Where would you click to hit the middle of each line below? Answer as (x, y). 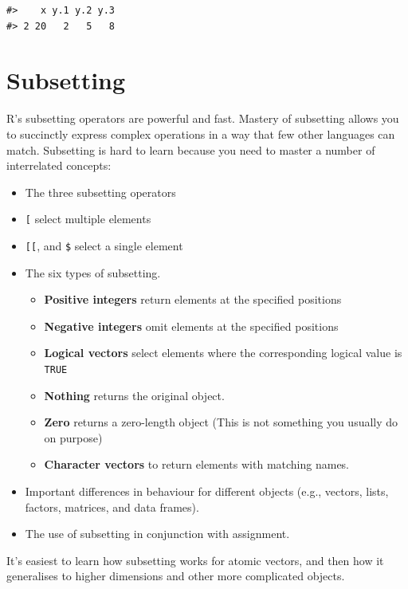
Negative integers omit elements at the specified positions (191, 326)
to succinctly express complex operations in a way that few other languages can (201, 134)
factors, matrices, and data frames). (112, 507)
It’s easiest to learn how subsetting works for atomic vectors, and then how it (195, 560)
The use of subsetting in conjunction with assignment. (157, 534)
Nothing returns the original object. (134, 395)
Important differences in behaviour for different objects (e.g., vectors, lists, (207, 491)
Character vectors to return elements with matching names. (197, 464)
